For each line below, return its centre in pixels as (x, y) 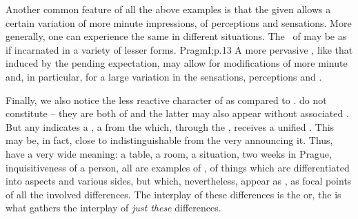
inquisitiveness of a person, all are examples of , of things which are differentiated (178, 167)
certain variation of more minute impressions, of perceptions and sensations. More (179, 22)
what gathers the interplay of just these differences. (113, 208)
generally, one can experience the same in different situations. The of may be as (176, 36)
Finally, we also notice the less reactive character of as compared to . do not (166, 100)
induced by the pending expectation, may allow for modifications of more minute (177, 63)
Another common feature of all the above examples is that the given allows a (168, 9)
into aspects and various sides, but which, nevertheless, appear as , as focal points (179, 181)
